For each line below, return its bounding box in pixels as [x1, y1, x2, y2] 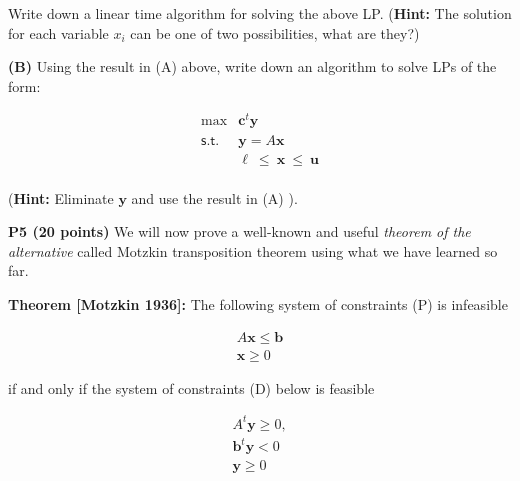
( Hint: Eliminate [8, 187, 114, 208]
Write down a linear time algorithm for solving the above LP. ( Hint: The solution [8, 3, 512, 23]
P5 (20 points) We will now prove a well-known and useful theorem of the [8, 221, 471, 242]
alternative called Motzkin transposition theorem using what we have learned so [8, 240, 498, 261]
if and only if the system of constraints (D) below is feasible [8, 377, 375, 398]
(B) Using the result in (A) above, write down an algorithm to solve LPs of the [8, 56, 497, 77]
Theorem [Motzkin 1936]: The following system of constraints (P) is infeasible [8, 293, 508, 314]
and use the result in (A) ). [131, 187, 298, 208]
